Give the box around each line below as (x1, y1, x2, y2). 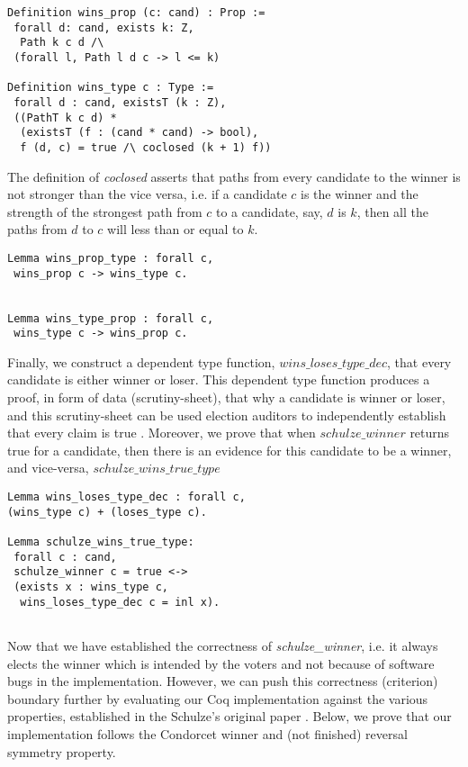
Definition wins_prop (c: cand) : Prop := (7, 6, 265, 19)
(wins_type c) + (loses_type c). (7, 505, 207, 519)
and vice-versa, (7, 458, 89, 477)
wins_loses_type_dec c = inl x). (20, 595, 220, 609)
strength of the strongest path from (7, 202, 202, 221)
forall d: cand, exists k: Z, (13, 21, 194, 34)
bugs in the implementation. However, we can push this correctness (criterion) (7, 672, 438, 690)
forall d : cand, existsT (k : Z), (13, 95, 227, 109)
